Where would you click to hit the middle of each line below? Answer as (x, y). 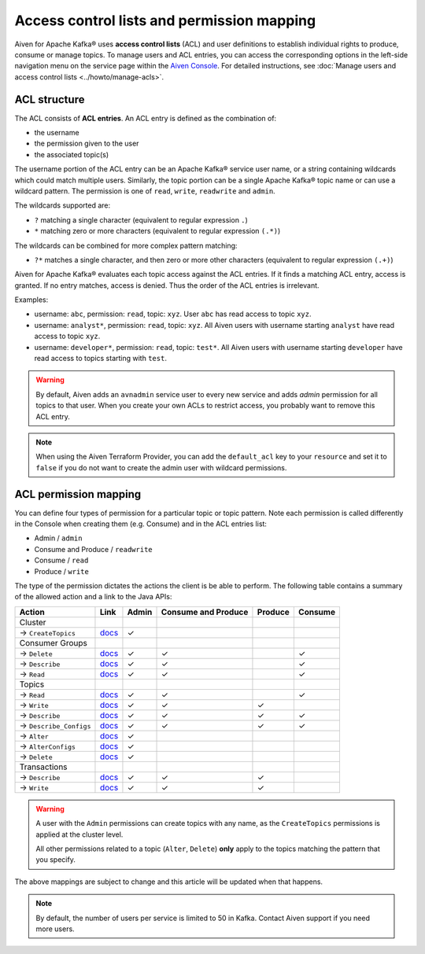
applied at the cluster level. (79, 834)
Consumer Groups (54, 643)
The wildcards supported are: (63, 205)
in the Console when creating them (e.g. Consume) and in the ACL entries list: (141, 524)
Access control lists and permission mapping (165, 20)
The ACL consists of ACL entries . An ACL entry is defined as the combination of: (146, 118)
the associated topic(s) (72, 154)
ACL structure (50, 99)
